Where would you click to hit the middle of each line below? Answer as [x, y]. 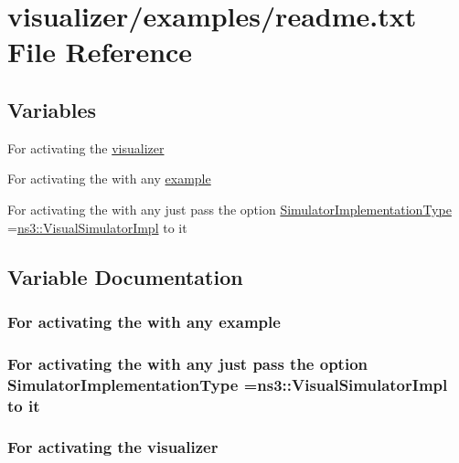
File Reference [100, 52]
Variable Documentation [125, 276]
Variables [52, 109]
